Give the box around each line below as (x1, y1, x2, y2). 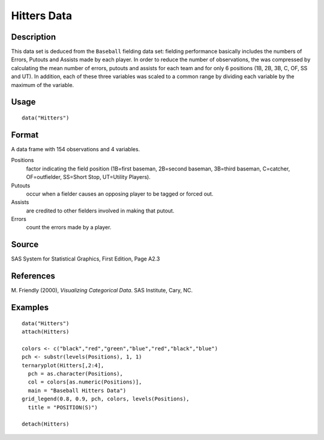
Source (11, 240, 39, 250)
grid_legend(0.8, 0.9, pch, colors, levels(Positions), (22, 396, 190, 402)
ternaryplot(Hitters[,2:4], (22, 362, 104, 369)
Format (11, 130, 39, 140)
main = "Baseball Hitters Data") (28, 387, 127, 394)
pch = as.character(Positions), (28, 370, 123, 378)
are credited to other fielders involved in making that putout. (26, 207, 175, 214)
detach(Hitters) (22, 421, 70, 427)
